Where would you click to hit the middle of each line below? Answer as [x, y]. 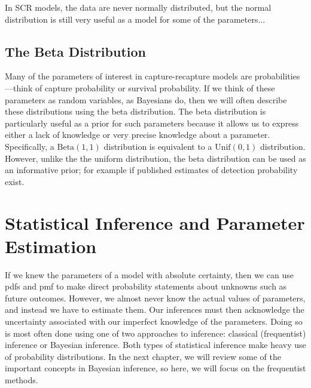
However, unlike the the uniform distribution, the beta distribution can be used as [155, 158]
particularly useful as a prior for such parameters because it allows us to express [152, 123]
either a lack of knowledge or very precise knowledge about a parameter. [138, 135]
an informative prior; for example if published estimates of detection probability [151, 170]
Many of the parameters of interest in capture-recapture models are [129, 76]
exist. [15, 181]
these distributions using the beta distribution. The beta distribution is [135, 111]
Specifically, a [30, 146]
